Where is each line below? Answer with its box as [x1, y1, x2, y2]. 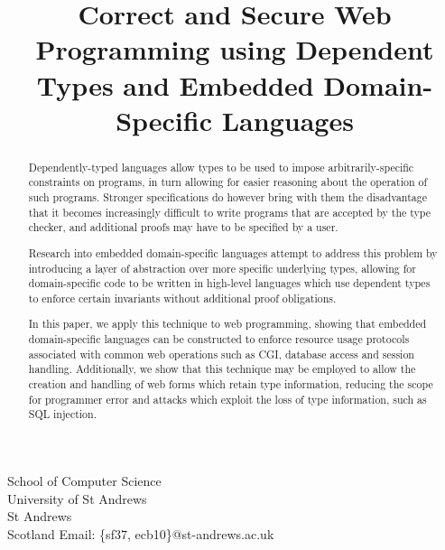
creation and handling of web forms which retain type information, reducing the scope [28, 377, 433, 392]
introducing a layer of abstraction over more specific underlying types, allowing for [28, 260, 416, 275]
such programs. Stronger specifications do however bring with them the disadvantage [28, 190, 427, 205]
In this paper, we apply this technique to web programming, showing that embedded [28, 316, 427, 331]
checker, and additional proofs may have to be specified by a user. [28, 219, 338, 235]
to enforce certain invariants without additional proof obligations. [28, 290, 337, 305]
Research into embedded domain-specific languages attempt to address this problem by [28, 245, 438, 260]
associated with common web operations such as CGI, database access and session [28, 346, 414, 361]
